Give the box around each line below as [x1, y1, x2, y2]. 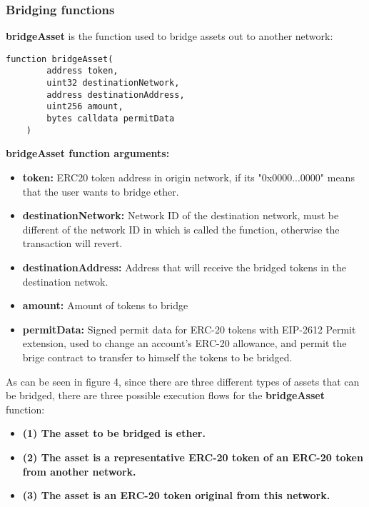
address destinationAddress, [46, 89, 185, 100]
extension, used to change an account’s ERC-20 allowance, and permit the [22, 336, 347, 351]
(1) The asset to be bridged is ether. [22, 426, 206, 441]
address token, [46, 66, 118, 76]
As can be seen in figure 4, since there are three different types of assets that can [6, 373, 360, 388]
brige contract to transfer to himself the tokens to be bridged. [22, 349, 293, 364]
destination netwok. [22, 273, 108, 288]
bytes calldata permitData [46, 114, 175, 124]
